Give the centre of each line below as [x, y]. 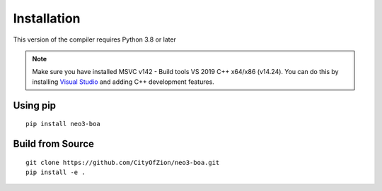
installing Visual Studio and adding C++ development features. [123, 82]
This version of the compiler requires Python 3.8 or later [95, 39]
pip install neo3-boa [63, 124]
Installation [47, 18]
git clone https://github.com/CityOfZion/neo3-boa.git [123, 162]
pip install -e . [56, 172]
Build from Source [54, 143]
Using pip [35, 105]
